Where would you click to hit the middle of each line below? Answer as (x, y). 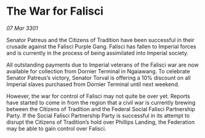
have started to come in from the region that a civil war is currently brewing (101, 103)
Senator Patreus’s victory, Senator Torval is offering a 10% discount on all (99, 78)
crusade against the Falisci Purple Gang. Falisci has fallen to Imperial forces (101, 46)
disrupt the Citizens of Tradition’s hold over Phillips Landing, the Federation (101, 122)
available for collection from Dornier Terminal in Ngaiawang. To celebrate (98, 71)
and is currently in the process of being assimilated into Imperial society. (98, 53)
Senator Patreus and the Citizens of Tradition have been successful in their (100, 40)
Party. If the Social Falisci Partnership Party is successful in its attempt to (98, 115)
